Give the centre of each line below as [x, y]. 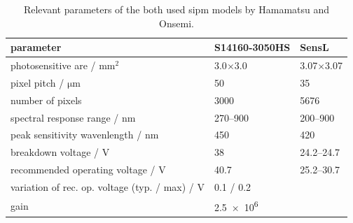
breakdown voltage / [55, 152]
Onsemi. [176, 23]
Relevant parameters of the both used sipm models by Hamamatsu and [176, 9]
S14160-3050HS [252, 47]
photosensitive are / [53, 65]
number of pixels [46, 100]
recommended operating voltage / [83, 170]
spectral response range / [65, 117]
